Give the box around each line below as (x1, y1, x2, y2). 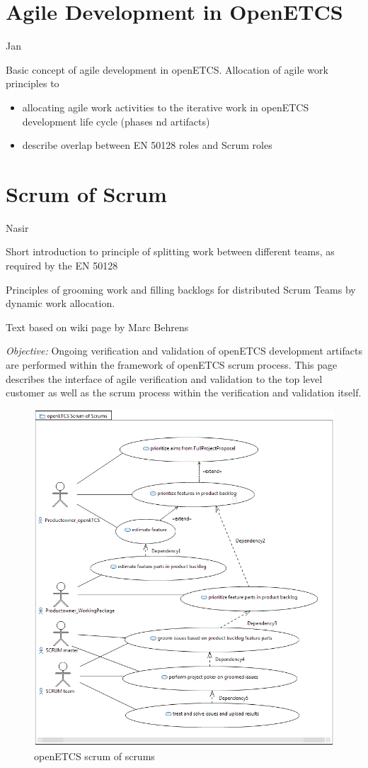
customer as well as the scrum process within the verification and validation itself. (6, 385, 362, 400)
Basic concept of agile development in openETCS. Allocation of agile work (6, 62, 328, 77)
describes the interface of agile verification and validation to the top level (6, 371, 323, 386)
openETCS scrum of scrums (34, 748, 155, 763)
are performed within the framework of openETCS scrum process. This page (6, 357, 338, 372)
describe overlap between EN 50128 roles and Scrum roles (22, 138, 272, 152)
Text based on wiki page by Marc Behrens (6, 319, 189, 334)
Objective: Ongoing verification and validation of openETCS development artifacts (6, 343, 362, 358)
